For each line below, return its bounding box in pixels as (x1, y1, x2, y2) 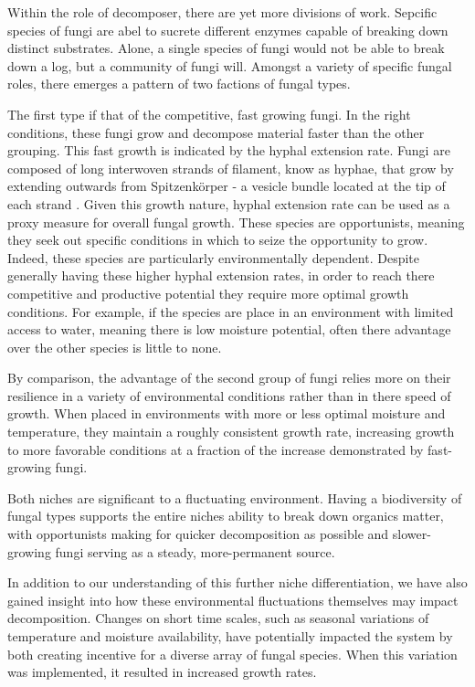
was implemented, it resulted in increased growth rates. (7, 662, 317, 682)
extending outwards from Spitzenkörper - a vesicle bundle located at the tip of (7, 176, 446, 196)
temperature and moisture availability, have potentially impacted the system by (7, 627, 453, 645)
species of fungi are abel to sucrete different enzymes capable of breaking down (7, 20, 449, 39)
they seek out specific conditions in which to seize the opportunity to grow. (7, 230, 428, 249)
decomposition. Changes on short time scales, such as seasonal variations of (7, 608, 429, 628)
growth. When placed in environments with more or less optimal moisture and (7, 404, 446, 423)
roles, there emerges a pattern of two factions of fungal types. (7, 74, 351, 93)
